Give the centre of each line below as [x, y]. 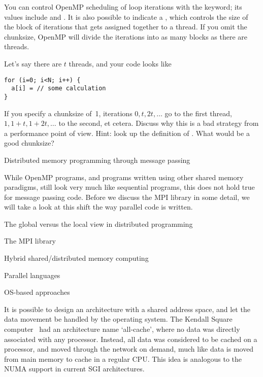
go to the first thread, [198, 113]
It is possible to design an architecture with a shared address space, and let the [127, 309]
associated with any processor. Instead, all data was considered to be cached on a [131, 339]
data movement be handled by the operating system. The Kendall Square [118, 319]
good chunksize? [29, 143]
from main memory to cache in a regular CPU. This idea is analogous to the [123, 358]
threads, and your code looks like [120, 63]
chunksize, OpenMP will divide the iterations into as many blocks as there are [126, 36]
